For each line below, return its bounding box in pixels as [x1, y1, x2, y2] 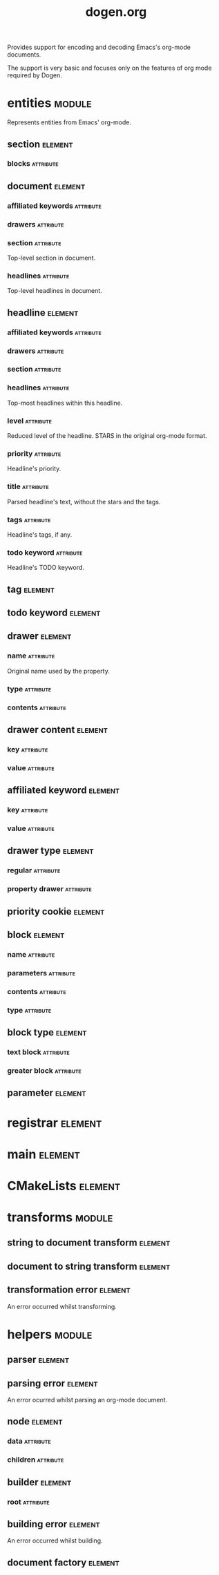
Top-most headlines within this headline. [7, 399, 123, 407]
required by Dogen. [7, 71, 62, 79]
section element [7, 138, 74, 150]
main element [7, 1146, 81, 1162]
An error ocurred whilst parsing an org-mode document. [7, 1396, 168, 1404]
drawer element [7, 630, 72, 642]
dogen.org [85, 4, 147, 20]
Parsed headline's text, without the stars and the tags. [7, 497, 161, 506]
